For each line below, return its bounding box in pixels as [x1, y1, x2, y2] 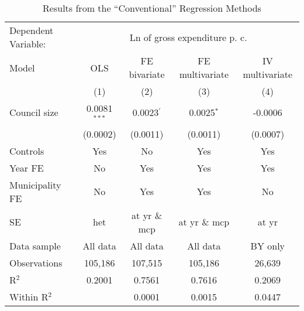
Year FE [9, 160, 44, 175]
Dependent [9, 23, 54, 37]
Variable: [9, 37, 46, 50]
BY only [250, 238, 285, 252]
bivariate [129, 67, 165, 81]
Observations [9, 255, 63, 269]
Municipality [9, 177, 61, 192]
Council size [9, 105, 58, 119]
